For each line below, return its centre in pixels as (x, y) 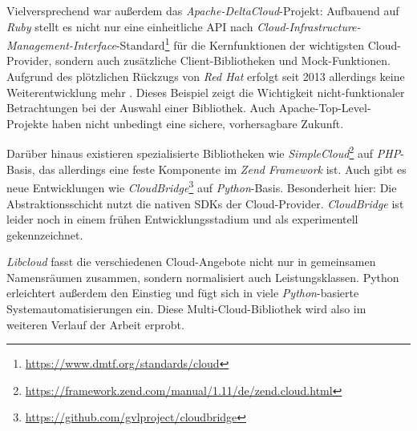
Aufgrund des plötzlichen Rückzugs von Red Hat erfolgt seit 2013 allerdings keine (206, 77)
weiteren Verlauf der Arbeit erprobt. (95, 324)
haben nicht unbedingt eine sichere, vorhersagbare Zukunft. (198, 123)
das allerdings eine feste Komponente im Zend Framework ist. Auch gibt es (223, 169)
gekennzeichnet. (45, 234)
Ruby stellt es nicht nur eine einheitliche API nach (130, 26)
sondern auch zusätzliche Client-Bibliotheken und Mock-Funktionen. (223, 60)
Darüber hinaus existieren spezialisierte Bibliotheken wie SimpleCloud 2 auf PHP (204, 152)
